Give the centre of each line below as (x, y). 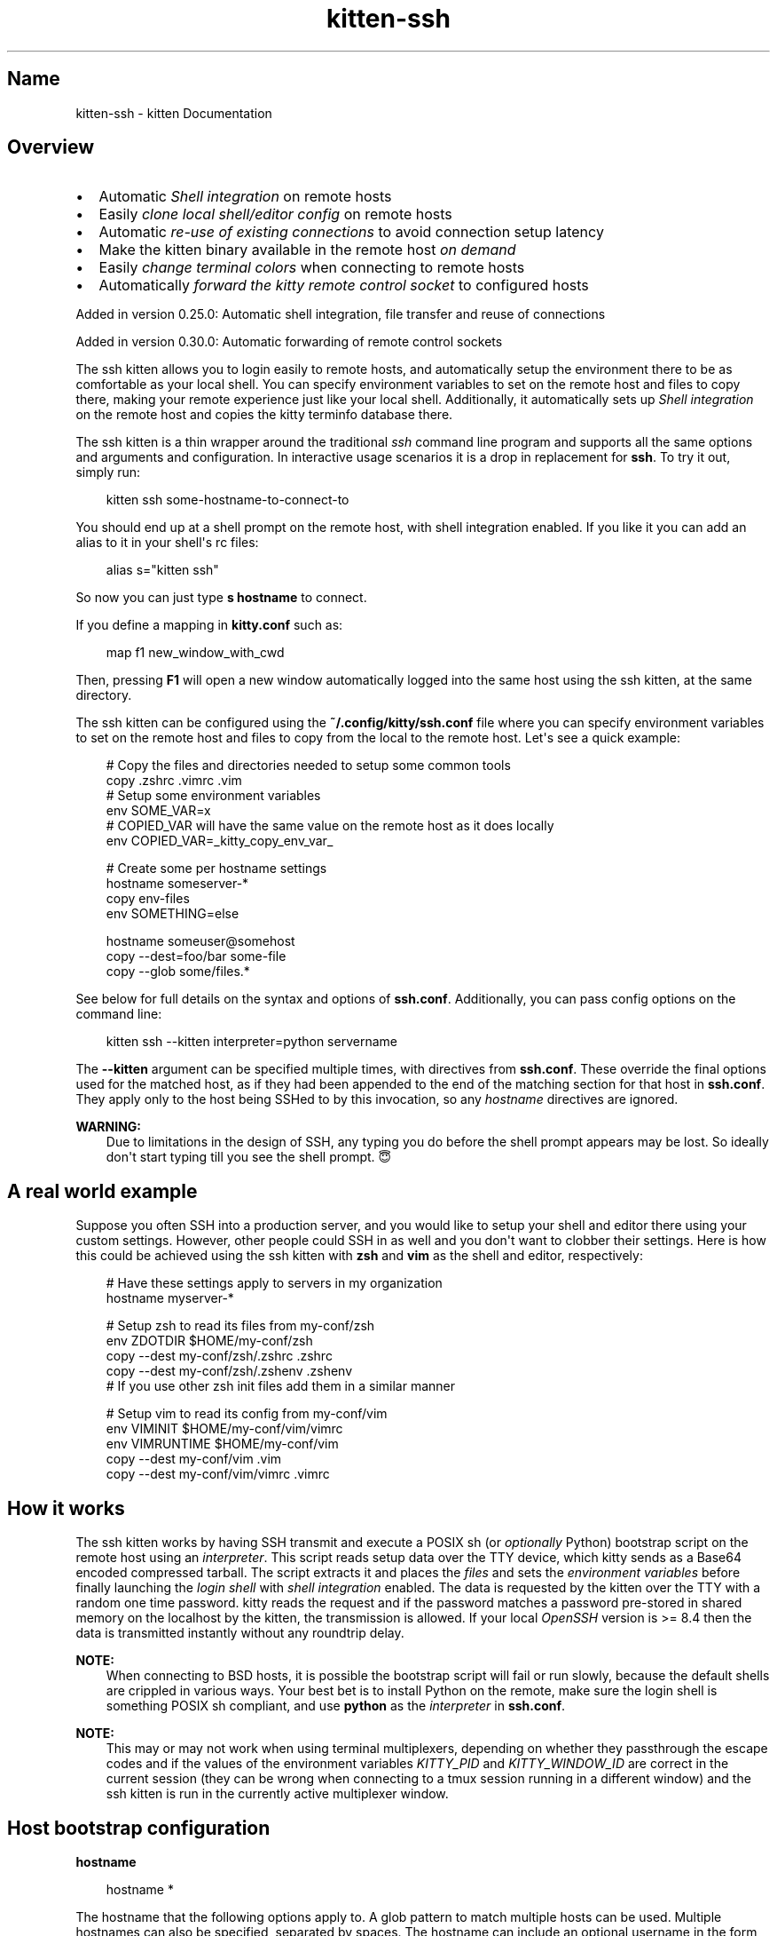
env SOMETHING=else (173, 914)
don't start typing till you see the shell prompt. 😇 (249, 1157)
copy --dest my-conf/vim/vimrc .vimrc (218, 1474)
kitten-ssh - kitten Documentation (174, 113)
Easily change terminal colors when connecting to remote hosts (312, 268)
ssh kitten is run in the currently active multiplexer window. (277, 1794)
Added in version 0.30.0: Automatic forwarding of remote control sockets (289, 342)
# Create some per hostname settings (216, 869)
